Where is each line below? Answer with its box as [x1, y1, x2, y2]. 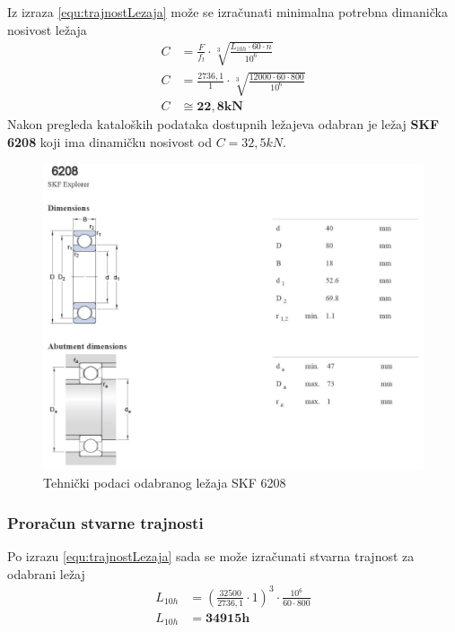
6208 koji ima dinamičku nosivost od [7, 132, 212, 151]
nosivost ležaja [7, 20, 87, 39]
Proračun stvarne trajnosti [7, 511, 204, 533]
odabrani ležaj [7, 564, 85, 583]
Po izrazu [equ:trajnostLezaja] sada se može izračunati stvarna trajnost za [7, 546, 415, 565]
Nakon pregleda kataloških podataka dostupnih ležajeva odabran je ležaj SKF [7, 115, 440, 134]
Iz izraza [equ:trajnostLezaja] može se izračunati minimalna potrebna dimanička [7, 3, 448, 21]
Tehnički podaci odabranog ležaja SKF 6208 [43, 473, 286, 492]
